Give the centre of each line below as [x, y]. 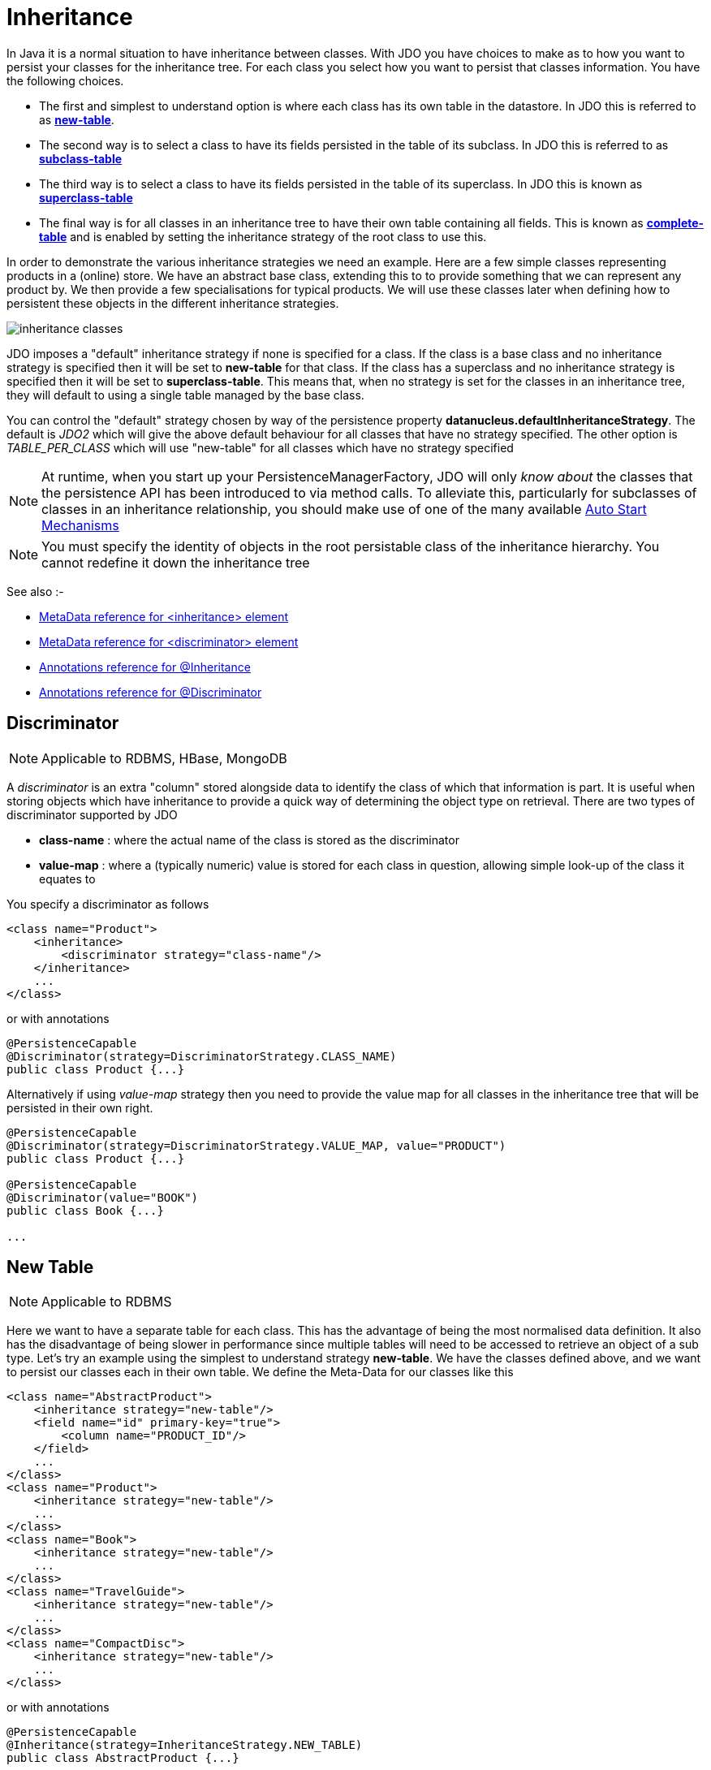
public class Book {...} [85, 1210]
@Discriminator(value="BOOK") [103, 1197]
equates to [67, 879]
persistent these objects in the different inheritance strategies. [173, 303]
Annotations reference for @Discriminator [151, 692]
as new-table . [77, 119]
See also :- [35, 591]
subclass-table [81, 158]
